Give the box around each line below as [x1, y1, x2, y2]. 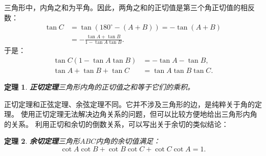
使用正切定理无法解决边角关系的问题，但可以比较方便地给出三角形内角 [20, 109, 257, 119]
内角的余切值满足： [96, 136, 161, 146]
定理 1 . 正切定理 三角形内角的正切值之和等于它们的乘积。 [4, 82, 194, 92]
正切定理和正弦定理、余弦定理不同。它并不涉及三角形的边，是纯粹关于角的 [4, 98, 255, 109]
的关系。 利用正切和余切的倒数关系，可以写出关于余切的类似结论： [4, 118, 229, 129]
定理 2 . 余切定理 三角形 [4, 136, 80, 146]
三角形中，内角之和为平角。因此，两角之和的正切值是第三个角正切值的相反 [4, 2, 255, 12]
